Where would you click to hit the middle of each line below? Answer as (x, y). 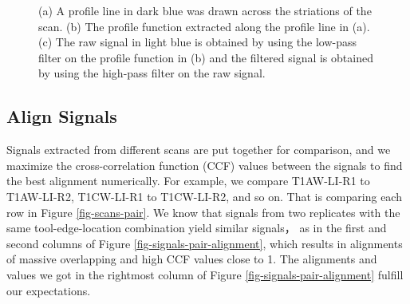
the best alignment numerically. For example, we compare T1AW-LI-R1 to (188, 181)
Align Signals (62, 116)
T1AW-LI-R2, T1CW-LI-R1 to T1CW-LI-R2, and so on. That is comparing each (204, 196)
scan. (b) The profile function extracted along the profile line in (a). (204, 26)
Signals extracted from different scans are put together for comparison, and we (199, 150)
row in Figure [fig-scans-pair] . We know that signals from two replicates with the (203, 212)
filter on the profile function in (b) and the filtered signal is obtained (206, 57)
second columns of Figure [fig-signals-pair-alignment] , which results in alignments (205, 243)
